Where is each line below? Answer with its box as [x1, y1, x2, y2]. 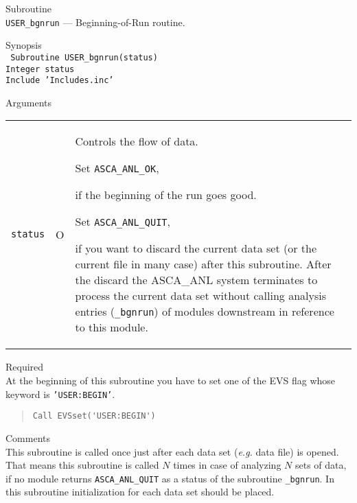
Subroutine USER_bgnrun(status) [10, 52, 158, 62]
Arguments [5, 95, 52, 109]
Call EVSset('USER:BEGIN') [32, 411, 156, 421]
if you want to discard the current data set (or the [75, 240, 317, 257]
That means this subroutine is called [5, 458, 159, 472]
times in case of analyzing [173, 458, 281, 472]
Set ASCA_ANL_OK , [75, 160, 159, 176]
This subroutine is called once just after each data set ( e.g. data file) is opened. [5, 444, 339, 458]
